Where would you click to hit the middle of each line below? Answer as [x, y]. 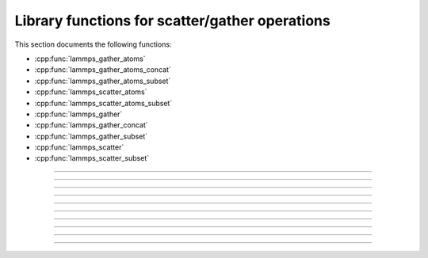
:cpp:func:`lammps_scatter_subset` [92, 158]
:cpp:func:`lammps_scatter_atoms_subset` [103, 103]
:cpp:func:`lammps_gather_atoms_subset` [103, 81]
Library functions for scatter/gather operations [172, 21]
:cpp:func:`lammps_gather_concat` [91, 125]
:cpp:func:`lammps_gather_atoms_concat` [103, 70]
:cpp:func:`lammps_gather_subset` [91, 136]
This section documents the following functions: [93, 44]
